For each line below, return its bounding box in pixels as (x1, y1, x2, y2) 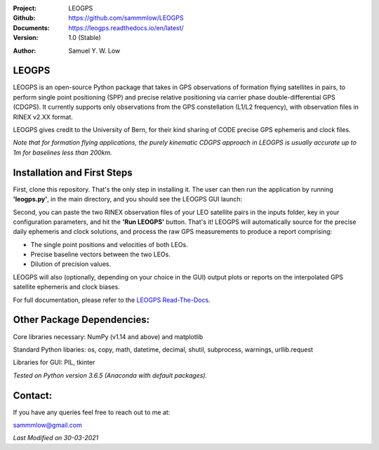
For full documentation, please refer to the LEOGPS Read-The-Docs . (13, 296, 211, 304)
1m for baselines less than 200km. (13, 148, 112, 157)
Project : (13, 4, 37, 12)
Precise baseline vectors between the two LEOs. (30, 250, 171, 259)
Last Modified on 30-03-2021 (13, 434, 99, 442)
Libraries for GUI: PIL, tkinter (13, 358, 95, 366)
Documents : (13, 23, 51, 32)
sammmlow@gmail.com (13, 421, 82, 429)
